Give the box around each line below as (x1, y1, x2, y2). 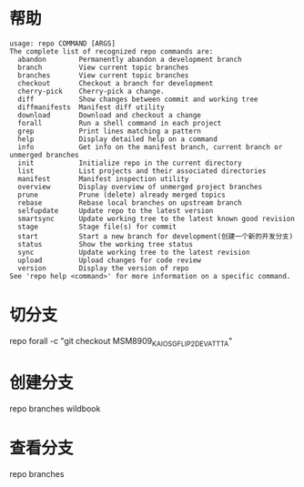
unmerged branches (9, 150, 79, 159)
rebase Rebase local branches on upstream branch (17, 198, 243, 208)
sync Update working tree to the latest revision (17, 248, 250, 257)
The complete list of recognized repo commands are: (9, 46, 214, 56)
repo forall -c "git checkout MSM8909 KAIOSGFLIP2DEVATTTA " (9, 335, 233, 349)
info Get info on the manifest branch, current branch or (17, 142, 283, 151)
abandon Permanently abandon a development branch (17, 55, 243, 64)
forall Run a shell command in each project (17, 118, 222, 127)
